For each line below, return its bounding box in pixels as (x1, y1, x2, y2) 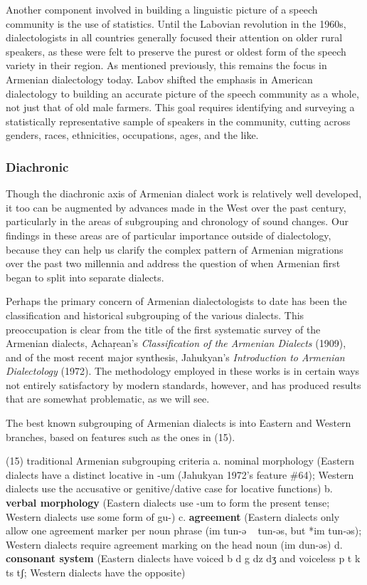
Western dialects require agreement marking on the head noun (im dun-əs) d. (6, 537, 343, 552)
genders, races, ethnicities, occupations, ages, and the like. (6, 128, 259, 143)
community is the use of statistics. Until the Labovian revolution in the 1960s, (6, 16, 346, 31)
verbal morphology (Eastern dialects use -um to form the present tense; (6, 495, 330, 510)
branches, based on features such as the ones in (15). (6, 429, 235, 444)
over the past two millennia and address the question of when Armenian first (6, 256, 341, 271)
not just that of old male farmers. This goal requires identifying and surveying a (6, 100, 355, 115)
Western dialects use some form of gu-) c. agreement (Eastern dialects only (6, 509, 340, 524)
